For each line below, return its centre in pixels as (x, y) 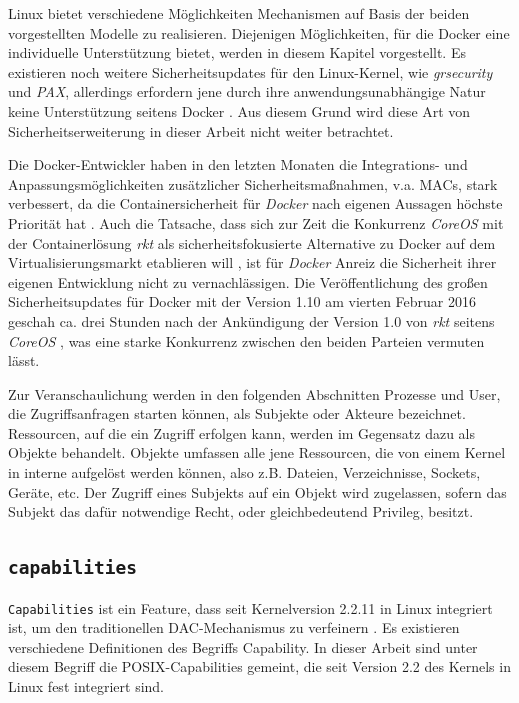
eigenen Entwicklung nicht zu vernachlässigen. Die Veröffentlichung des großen (248, 281)
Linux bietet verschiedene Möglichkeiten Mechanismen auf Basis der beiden (239, 13)
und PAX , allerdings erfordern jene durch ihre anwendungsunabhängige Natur (247, 91)
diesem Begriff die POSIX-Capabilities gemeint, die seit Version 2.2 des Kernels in (259, 666)
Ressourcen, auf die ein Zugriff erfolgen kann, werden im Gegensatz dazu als (242, 432)
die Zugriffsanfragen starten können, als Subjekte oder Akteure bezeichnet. (237, 413)
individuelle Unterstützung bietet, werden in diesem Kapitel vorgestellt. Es (237, 52)
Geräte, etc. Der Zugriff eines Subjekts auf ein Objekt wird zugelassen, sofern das (257, 491)
